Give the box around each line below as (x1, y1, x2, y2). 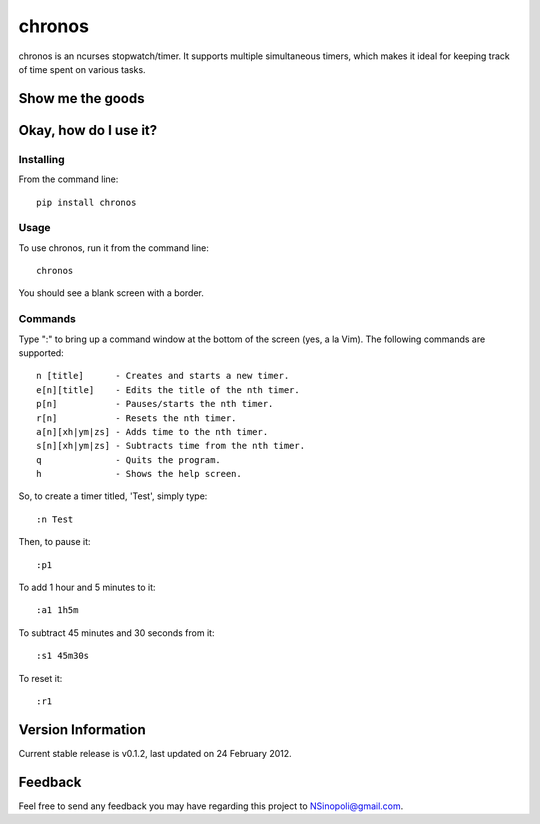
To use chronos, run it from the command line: (18, 241, 210, 254)
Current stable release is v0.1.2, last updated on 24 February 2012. (18, 747, 292, 759)
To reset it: (18, 672, 63, 684)
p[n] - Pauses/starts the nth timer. (36, 398, 274, 410)
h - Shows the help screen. (36, 468, 242, 480)
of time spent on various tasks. (18, 63, 146, 75)
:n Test (36, 513, 74, 525)
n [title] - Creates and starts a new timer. (36, 370, 290, 382)
